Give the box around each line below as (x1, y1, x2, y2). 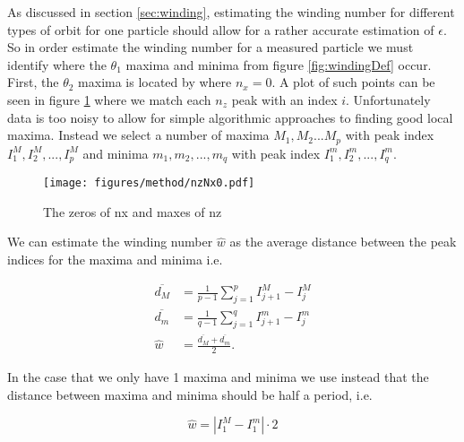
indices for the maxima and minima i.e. (7, 249, 223, 268)
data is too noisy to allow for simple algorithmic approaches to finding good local (7, 108, 453, 126)
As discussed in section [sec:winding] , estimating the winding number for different (7, 3, 455, 21)
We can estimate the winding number (7, 232, 213, 251)
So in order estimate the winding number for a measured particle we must (7, 38, 414, 56)
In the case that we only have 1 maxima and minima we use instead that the (7, 368, 429, 386)
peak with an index (231, 90, 338, 108)
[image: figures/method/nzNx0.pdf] (43, 177, 255, 190)
